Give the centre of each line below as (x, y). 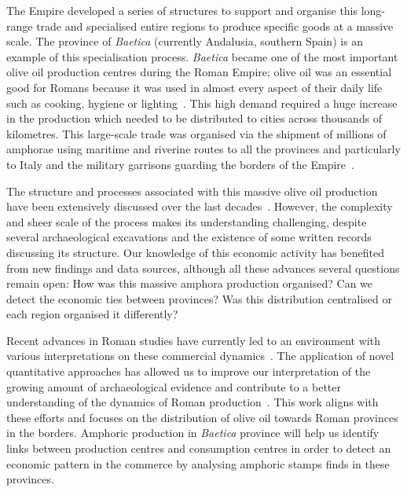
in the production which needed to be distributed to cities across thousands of (194, 118)
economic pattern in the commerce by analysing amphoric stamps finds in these (198, 463)
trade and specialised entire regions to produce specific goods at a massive (215, 26)
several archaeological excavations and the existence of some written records (189, 237)
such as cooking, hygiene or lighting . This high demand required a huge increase (202, 103)
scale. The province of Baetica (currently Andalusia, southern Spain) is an (185, 41)
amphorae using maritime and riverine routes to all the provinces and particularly (203, 149)
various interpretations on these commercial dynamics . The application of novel (200, 356)
